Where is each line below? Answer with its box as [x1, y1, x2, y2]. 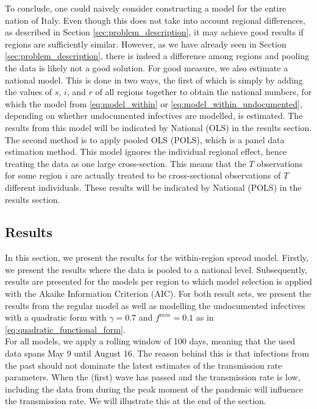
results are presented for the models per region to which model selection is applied [5, 275, 312, 288]
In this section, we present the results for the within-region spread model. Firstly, [5, 251, 308, 264]
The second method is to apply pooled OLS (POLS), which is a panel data [5, 133, 285, 146]
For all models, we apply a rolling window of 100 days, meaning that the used [5, 335, 296, 347]
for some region [5, 169, 62, 182]
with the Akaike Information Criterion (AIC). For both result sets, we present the [5, 287, 312, 300]
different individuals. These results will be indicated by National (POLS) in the [5, 180, 302, 193]
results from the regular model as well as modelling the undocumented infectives [5, 299, 305, 311]
